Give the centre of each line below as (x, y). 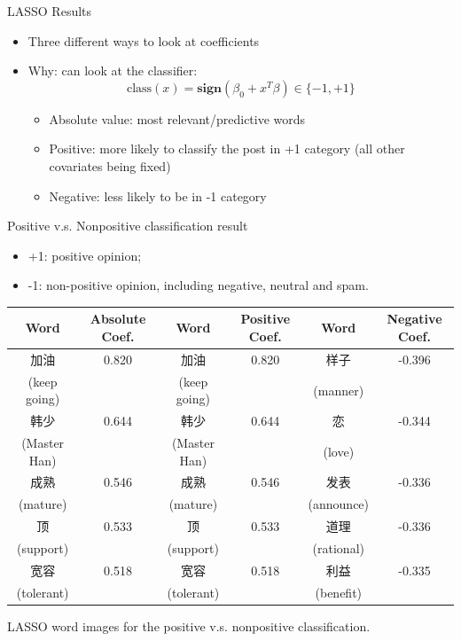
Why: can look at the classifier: (113, 70)
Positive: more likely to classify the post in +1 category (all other (227, 149)
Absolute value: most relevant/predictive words (177, 118)
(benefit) (339, 592)
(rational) (338, 547)
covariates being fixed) (110, 165)
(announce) (339, 504)
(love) (339, 451)
